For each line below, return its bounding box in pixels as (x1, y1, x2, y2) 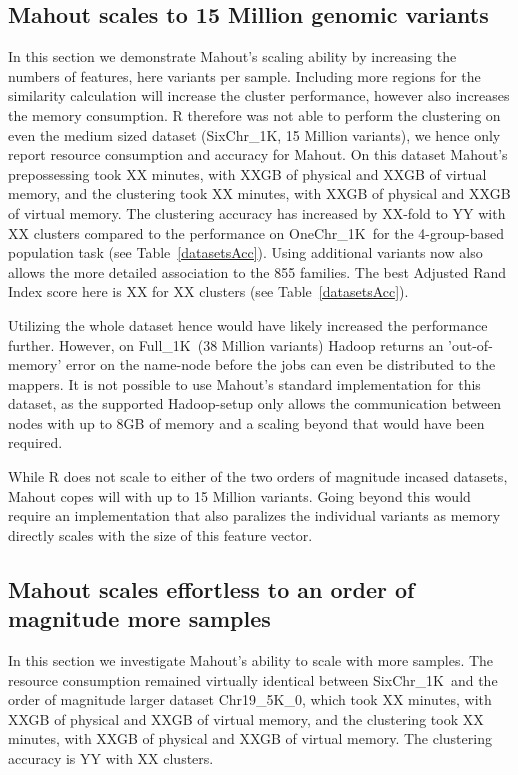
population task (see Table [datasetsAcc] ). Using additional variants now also (8, 242, 483, 263)
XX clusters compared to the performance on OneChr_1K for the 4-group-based (8, 222, 504, 243)
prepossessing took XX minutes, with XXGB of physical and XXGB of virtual (8, 163, 487, 184)
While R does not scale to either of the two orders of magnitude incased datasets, (8, 466, 508, 487)
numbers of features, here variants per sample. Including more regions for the (8, 65, 481, 86)
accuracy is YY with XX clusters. (8, 748, 214, 769)
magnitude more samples (8, 603, 271, 634)
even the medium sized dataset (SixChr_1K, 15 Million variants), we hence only (8, 124, 501, 145)
